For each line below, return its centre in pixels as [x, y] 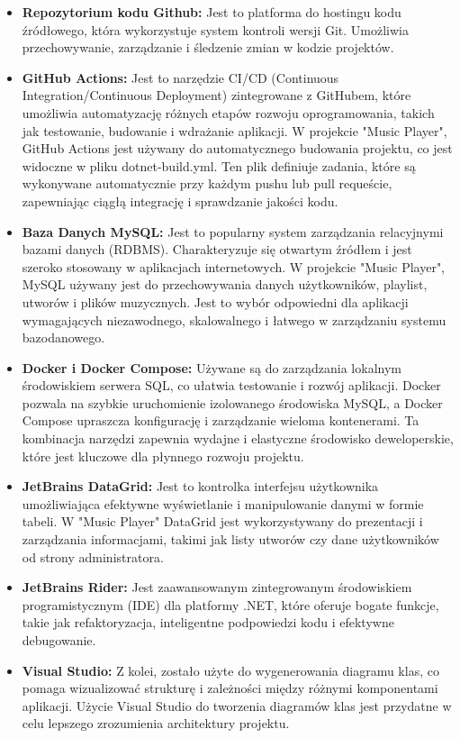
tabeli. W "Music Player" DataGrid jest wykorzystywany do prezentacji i [222, 521]
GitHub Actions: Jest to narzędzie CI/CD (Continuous [180, 77]
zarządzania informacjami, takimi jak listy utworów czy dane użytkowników [230, 539]
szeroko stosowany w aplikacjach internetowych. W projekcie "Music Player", [234, 266]
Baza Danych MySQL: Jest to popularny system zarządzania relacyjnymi [233, 231]
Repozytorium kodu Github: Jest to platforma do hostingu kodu [212, 12]
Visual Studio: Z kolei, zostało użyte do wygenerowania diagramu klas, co [230, 670]
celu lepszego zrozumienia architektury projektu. [156, 723]
